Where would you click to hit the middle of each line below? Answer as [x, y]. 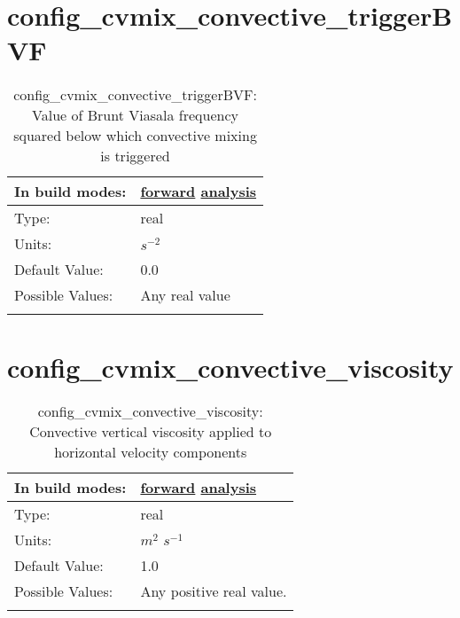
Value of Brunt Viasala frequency [135, 115]
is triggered [135, 156]
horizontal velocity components [151, 452]
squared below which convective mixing [135, 136]
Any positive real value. [214, 591]
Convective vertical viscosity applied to [151, 432]
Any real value [185, 295]
